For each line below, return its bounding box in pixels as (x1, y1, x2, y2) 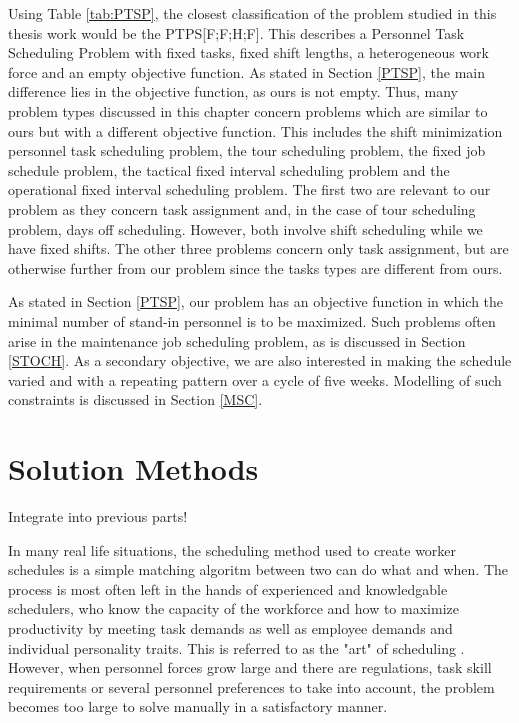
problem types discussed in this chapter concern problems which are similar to (8, 100, 488, 121)
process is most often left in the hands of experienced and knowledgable (8, 578, 448, 599)
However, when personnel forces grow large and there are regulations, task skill (8, 657, 492, 678)
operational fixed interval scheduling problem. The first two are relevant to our (8, 179, 491, 200)
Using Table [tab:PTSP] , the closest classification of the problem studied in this (8, 3, 497, 23)
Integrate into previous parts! (8, 506, 188, 526)
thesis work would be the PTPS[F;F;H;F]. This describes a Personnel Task (8, 22, 465, 43)
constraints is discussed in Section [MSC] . (8, 389, 263, 410)
